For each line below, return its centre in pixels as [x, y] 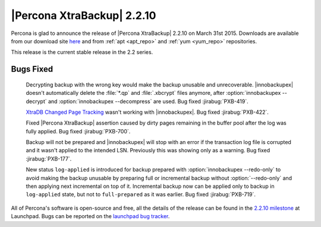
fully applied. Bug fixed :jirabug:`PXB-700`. [78, 131]
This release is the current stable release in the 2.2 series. [82, 52]
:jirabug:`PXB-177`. [49, 159]
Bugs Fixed [32, 69]
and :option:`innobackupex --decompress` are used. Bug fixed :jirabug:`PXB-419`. [148, 101]
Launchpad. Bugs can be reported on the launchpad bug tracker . [90, 216]
